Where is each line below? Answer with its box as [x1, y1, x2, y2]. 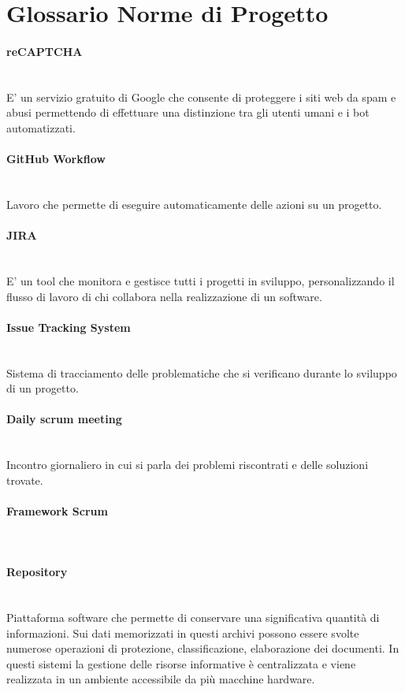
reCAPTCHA [6, 43, 83, 59]
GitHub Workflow [6, 151, 106, 167]
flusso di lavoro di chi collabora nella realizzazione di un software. [6, 288, 322, 304]
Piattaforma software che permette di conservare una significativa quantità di [6, 609, 380, 626]
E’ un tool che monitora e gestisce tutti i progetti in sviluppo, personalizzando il [6, 272, 395, 288]
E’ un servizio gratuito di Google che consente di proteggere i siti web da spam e [6, 88, 396, 105]
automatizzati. [6, 119, 76, 136]
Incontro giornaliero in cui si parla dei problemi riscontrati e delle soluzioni [6, 456, 369, 473]
